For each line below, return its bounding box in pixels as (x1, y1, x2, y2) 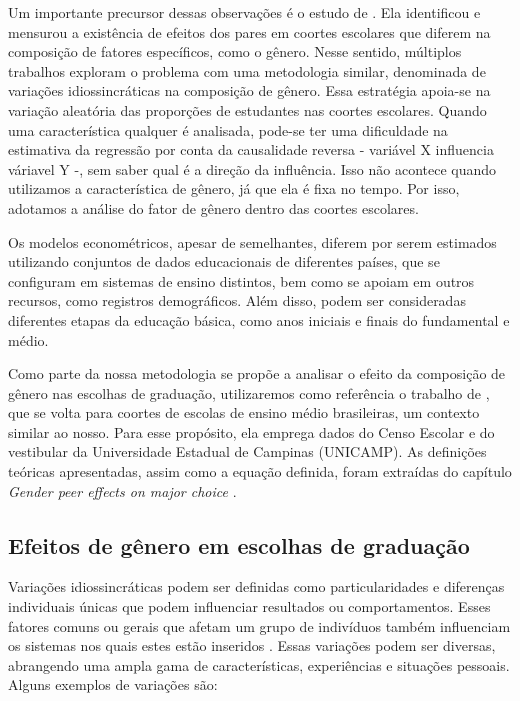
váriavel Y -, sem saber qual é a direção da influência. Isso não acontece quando (8, 158, 497, 179)
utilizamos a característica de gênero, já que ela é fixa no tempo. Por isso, (8, 178, 460, 199)
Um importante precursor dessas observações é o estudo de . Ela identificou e (8, 2, 481, 22)
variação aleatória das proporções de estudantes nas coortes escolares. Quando (8, 99, 487, 120)
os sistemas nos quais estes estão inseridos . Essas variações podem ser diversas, (8, 635, 496, 656)
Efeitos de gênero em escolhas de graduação (8, 529, 470, 560)
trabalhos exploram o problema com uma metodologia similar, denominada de (8, 60, 486, 81)
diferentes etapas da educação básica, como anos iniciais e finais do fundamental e (8, 309, 510, 330)
